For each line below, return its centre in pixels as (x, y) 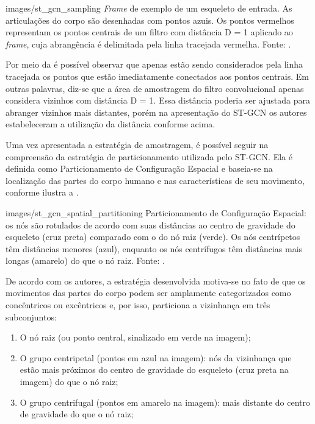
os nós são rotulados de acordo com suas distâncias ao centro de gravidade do (150, 224)
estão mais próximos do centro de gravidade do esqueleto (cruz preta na (154, 369)
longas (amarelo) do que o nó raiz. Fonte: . (85, 260)
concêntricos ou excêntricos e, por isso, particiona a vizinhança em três (138, 305)
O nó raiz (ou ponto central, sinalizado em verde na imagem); (135, 337)
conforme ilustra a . (42, 192)
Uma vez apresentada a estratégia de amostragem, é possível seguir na (137, 144)
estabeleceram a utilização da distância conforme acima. (110, 124)
